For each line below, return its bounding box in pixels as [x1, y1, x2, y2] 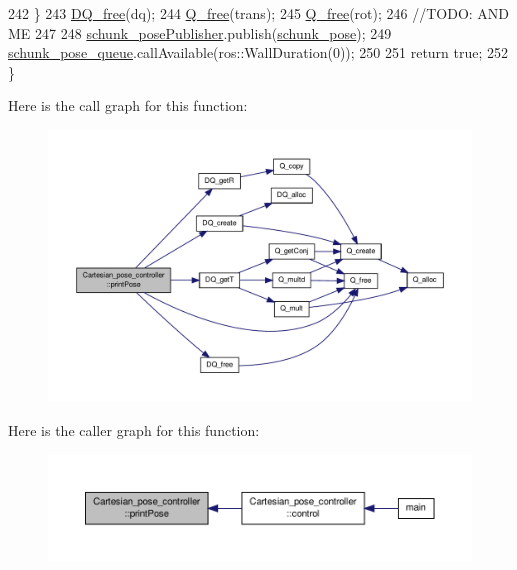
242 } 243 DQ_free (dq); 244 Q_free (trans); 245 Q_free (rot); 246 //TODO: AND [8, 3, 510, 23]
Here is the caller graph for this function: [8, 420, 260, 441]
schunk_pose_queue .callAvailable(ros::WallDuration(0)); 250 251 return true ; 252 [8, 42, 509, 63]
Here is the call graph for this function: [8, 95, 248, 116]
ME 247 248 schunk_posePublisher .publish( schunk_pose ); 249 [8, 22, 392, 43]
